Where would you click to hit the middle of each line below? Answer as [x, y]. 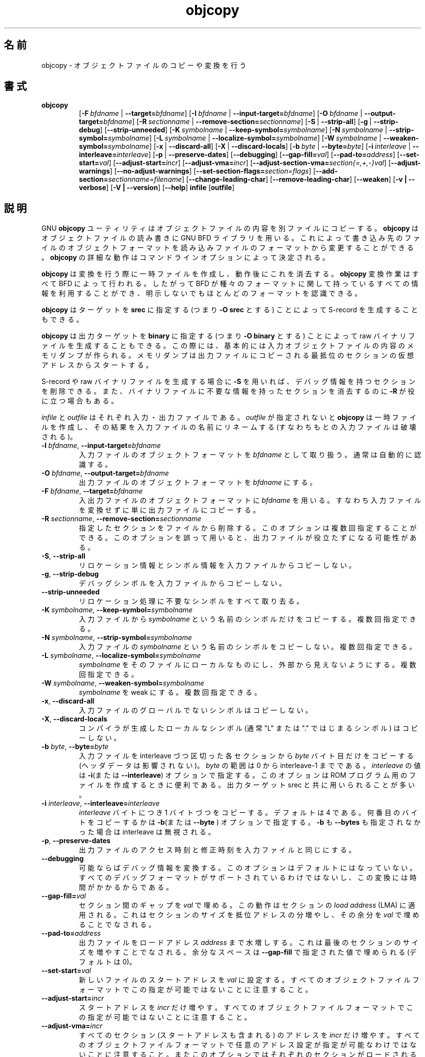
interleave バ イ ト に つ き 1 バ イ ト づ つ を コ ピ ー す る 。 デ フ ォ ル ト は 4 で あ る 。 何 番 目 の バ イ [248, 813]
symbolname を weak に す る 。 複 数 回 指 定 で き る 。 [170, 692]
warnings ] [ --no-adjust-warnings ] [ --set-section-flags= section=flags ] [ [197, 171]
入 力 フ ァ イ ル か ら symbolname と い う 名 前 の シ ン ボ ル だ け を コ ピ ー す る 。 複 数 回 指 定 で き [247, 619]
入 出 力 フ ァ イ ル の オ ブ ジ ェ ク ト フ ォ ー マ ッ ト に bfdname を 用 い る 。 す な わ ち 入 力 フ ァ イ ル [250, 500]
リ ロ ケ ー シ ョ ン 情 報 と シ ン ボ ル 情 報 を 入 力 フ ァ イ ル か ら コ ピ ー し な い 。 [217, 565]
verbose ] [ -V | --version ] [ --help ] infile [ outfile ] [157, 188]
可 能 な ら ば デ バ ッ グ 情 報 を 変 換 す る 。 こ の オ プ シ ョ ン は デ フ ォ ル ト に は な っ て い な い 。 [248, 868]
